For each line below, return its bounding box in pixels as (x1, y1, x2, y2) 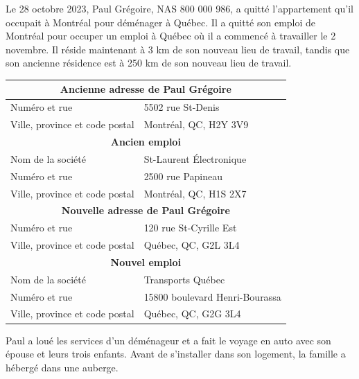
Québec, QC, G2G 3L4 (143, 306, 241, 321)
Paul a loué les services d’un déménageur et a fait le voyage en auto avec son (6, 333, 331, 347)
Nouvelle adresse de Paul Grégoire (61, 203, 230, 218)
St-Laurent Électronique (143, 151, 247, 166)
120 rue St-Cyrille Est (143, 220, 237, 235)
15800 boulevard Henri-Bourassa (143, 289, 281, 303)
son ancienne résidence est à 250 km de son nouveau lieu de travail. (6, 55, 292, 70)
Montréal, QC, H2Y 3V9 (143, 117, 249, 132)
